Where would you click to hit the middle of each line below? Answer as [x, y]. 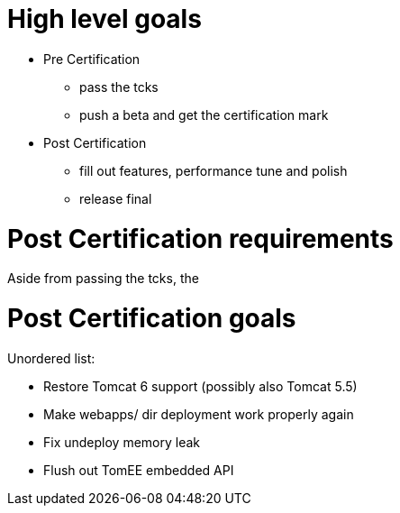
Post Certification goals [152, 318]
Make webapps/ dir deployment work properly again [199, 414]
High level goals [105, 19]
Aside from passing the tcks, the [103, 279]
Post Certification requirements [200, 238]
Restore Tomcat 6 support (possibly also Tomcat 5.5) [200, 386]
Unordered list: [51, 358]
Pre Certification [92, 59]
